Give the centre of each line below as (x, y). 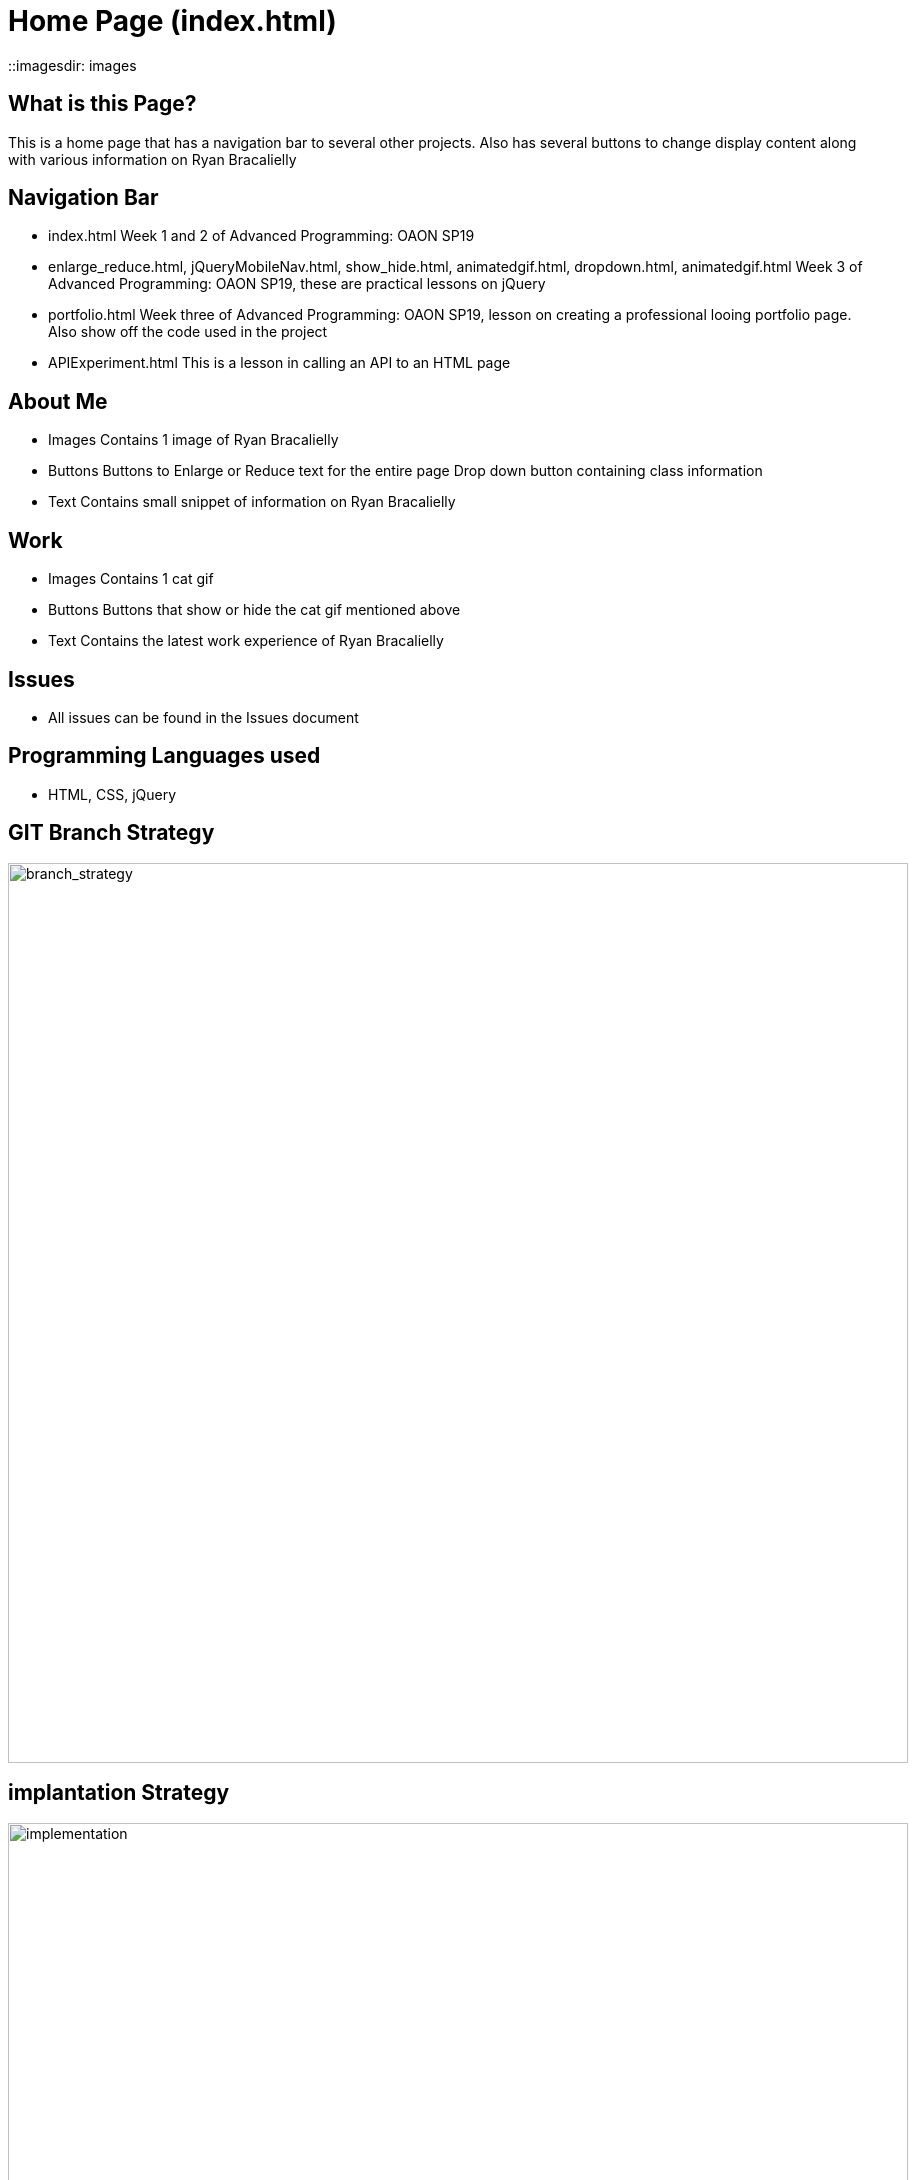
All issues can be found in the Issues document (203, 717)
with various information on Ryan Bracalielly (152, 159)
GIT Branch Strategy (111, 833)
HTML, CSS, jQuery (112, 794)
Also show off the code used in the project (188, 332)
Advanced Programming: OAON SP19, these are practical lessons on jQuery (297, 284)
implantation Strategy (119, 1793)
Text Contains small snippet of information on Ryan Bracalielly (252, 502)
